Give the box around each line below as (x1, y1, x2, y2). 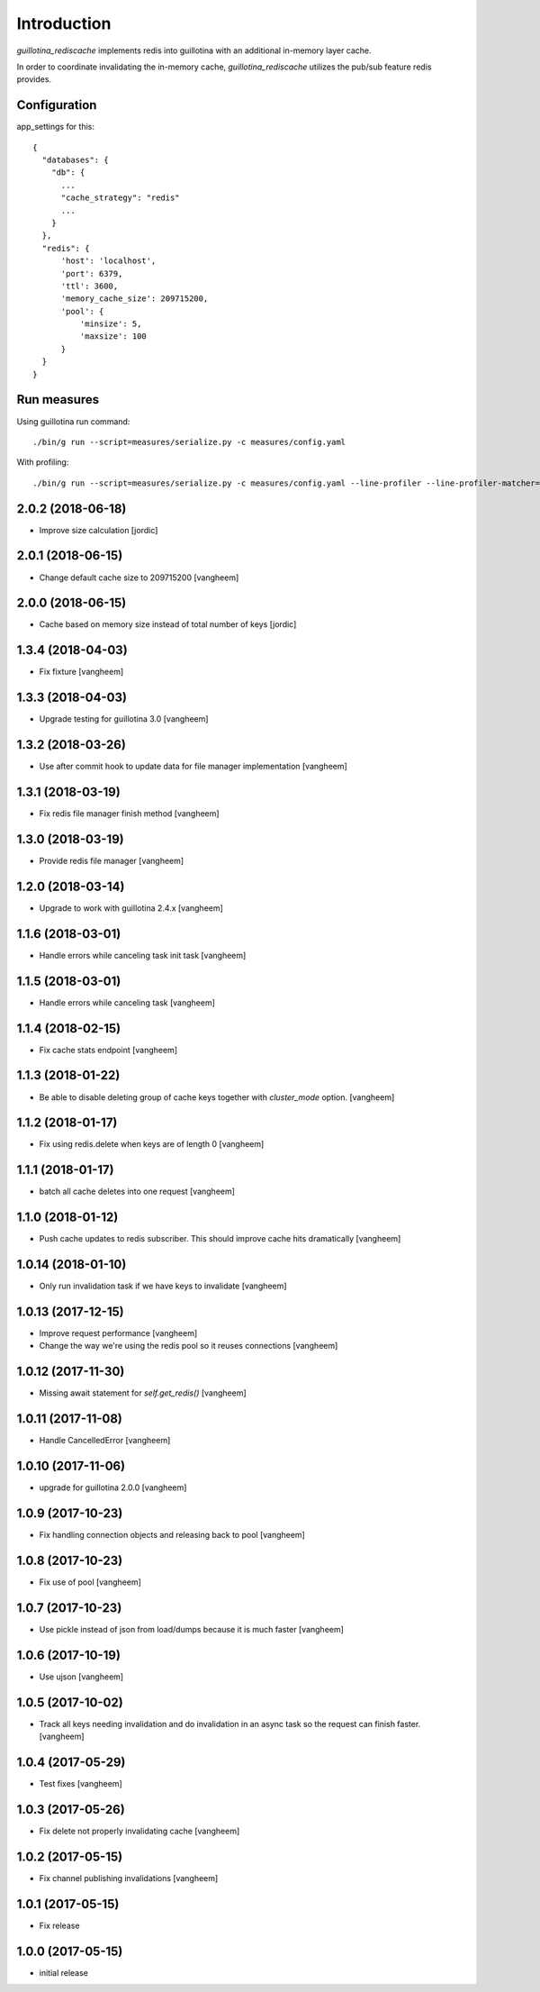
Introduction (16, 14, 112, 33)
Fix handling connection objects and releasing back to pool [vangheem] (39, 1530, 305, 1541)
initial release (39, 1967, 89, 1978)
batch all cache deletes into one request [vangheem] (39, 1186, 236, 1197)
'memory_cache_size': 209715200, (60, 294, 209, 304)
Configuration (16, 97, 97, 113)
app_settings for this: (16, 122, 94, 132)
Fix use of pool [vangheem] (39, 1577, 141, 1587)
